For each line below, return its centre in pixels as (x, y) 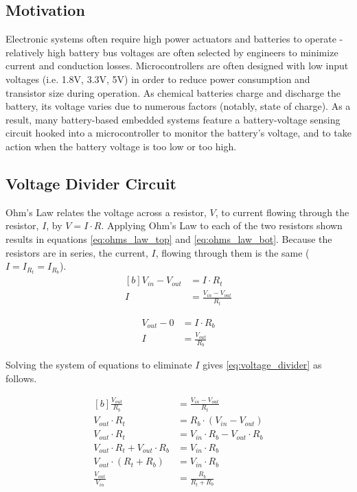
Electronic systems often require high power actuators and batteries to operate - (174, 39)
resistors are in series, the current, (77, 252)
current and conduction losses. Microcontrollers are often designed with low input (177, 66)
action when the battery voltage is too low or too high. (121, 146)
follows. (21, 378)
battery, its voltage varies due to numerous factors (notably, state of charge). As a (178, 106)
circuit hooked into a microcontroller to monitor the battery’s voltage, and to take (178, 133)
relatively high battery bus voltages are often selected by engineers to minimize (172, 52)
